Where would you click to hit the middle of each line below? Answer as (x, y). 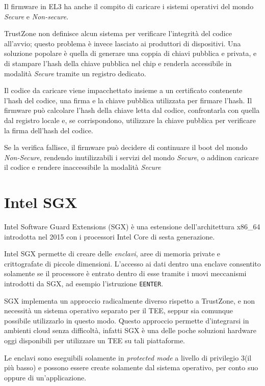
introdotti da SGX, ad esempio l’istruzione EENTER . (84, 283)
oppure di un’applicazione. (45, 377)
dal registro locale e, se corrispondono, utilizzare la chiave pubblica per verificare (130, 120)
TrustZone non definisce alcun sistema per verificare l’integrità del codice (118, 33)
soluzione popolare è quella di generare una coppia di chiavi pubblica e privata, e (130, 53)
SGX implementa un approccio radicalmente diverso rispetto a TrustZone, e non (130, 300)
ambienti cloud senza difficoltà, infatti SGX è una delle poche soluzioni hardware (130, 330)
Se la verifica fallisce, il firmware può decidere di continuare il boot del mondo (126, 147)
